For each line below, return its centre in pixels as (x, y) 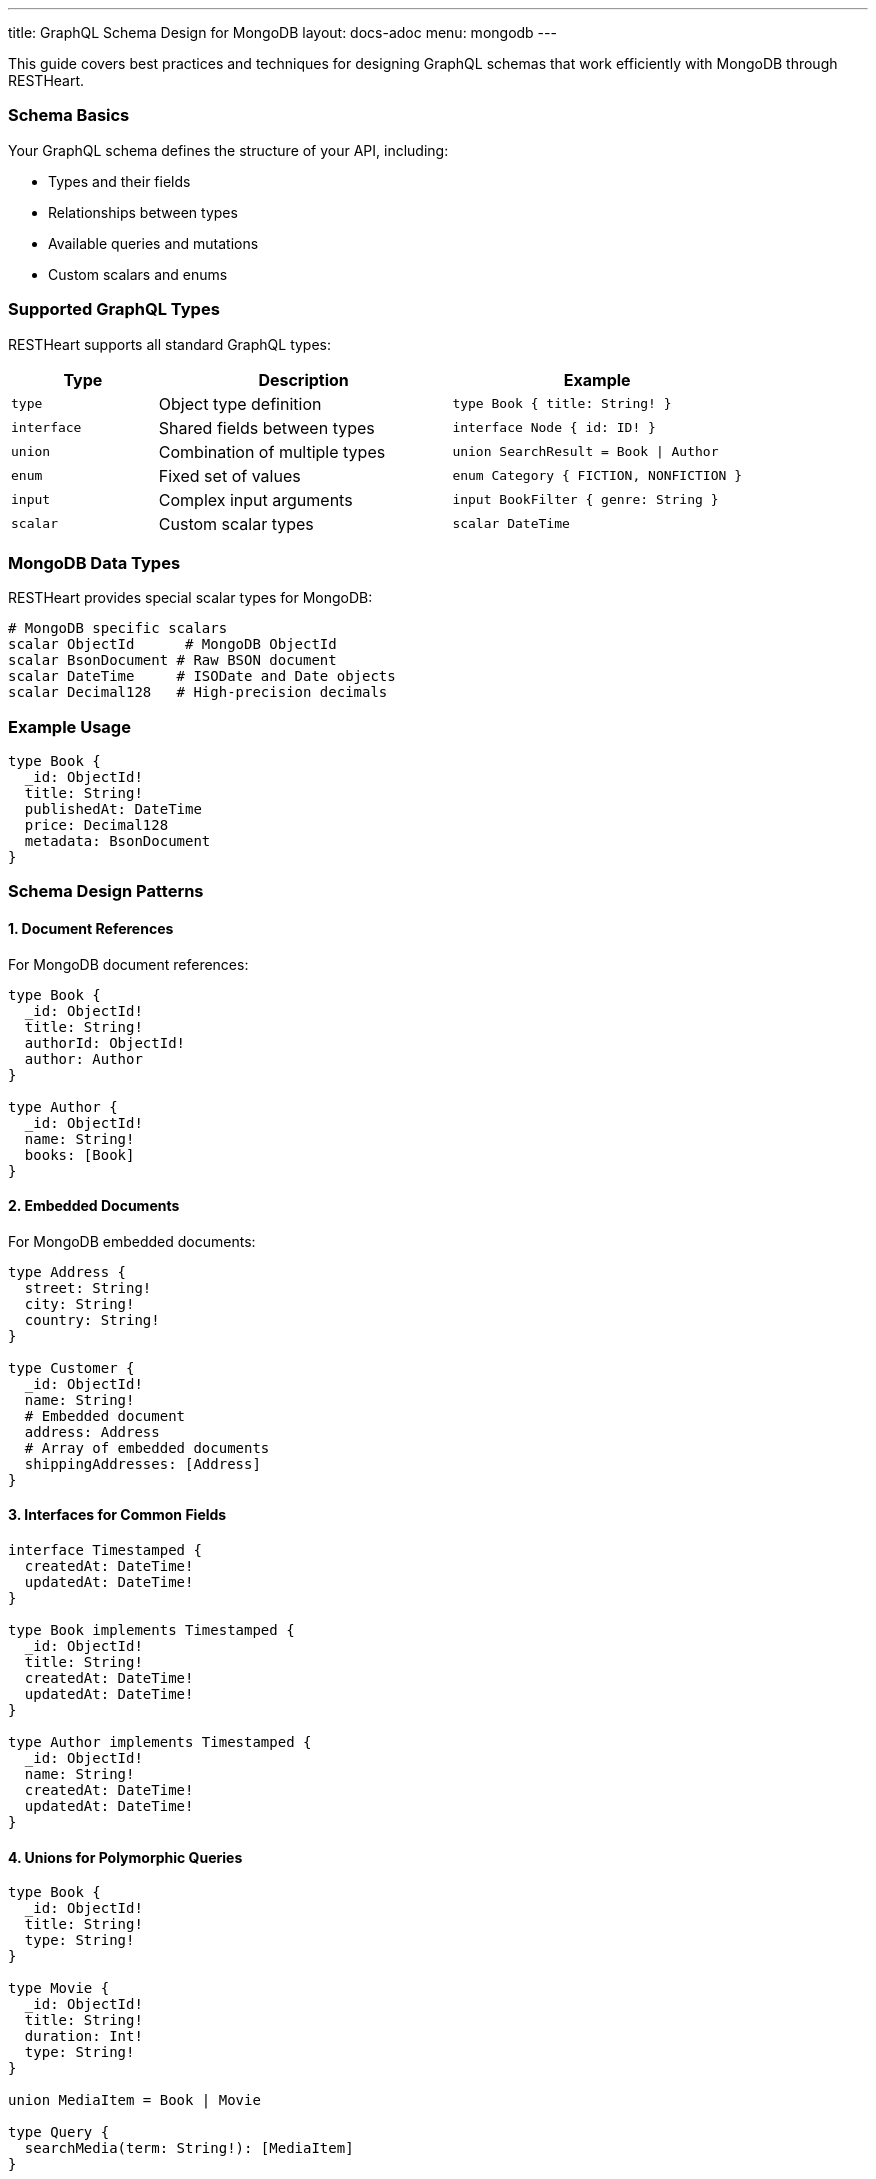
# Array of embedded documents (147, 1447)
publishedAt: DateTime (113, 809)
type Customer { (71, 1367)
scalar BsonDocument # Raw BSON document (172, 660)
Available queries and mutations (153, 243)
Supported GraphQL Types (114, 309)
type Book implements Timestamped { (151, 1630)
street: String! (88, 1287)
